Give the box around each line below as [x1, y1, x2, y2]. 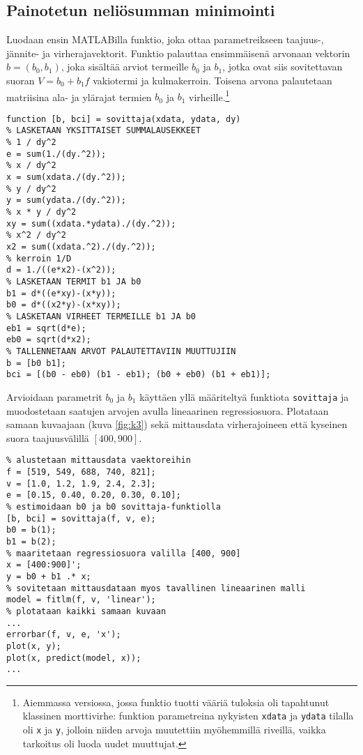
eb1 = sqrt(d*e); [6, 323, 86, 333]
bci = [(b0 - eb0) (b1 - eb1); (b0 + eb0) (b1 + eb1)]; [6, 369, 271, 380]
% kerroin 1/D [6, 253, 72, 264]
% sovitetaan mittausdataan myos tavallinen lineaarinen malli [6, 583, 306, 593]
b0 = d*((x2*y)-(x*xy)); [6, 300, 121, 310]
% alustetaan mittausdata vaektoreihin [6, 455, 191, 466]
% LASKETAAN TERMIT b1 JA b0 [6, 277, 141, 287]
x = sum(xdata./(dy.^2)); [6, 172, 126, 183]
